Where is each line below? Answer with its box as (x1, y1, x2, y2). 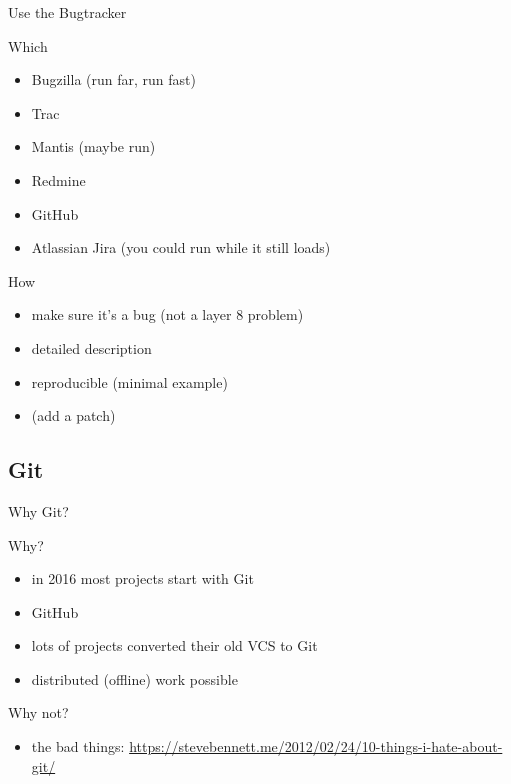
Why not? (8, 702, 69, 723)
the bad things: (31, 736, 125, 757)
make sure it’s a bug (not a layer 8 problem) (31, 304, 304, 325)
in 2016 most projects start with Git (31, 568, 254, 589)
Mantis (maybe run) (31, 136, 156, 157)
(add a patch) (31, 405, 116, 426)
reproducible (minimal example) (31, 371, 228, 392)
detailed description (31, 337, 152, 358)
